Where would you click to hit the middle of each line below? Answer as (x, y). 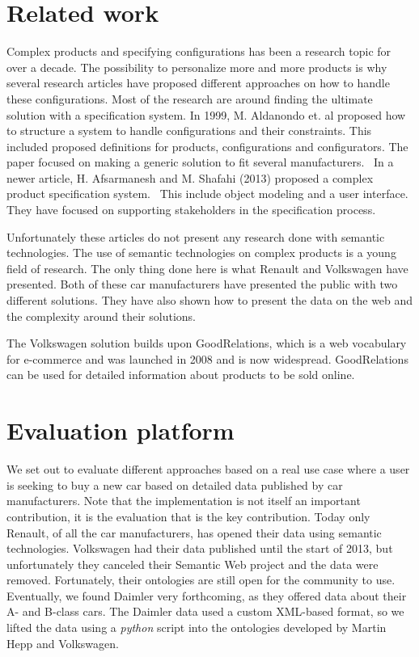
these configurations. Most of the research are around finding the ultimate (190, 98)
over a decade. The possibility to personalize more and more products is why (197, 67)
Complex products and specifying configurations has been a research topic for (199, 51)
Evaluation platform (121, 430)
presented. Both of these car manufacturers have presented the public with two (202, 284)
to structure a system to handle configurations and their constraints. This (189, 131)
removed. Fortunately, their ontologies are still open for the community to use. (201, 580)
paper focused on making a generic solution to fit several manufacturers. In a (200, 162)
